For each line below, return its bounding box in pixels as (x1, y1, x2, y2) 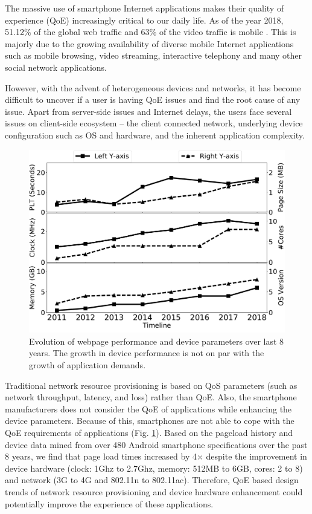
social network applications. (5, 60, 107, 73)
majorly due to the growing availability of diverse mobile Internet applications (5, 37, 294, 50)
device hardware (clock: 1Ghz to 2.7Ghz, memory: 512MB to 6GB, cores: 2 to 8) (5, 461, 303, 474)
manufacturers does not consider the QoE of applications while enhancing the (5, 402, 292, 415)
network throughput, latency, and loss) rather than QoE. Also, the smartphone (5, 391, 297, 403)
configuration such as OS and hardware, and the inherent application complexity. (5, 128, 305, 141)
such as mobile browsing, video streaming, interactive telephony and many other (5, 49, 302, 62)
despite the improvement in (206, 450, 307, 463)
